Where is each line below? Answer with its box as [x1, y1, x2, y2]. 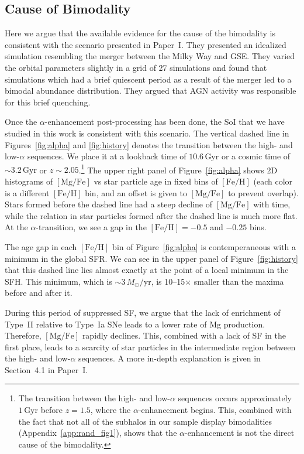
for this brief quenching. [5, 95, 91, 108]
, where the [90, 404, 131, 416]
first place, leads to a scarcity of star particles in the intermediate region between [5, 340, 296, 353]
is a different [5, 186, 50, 199]
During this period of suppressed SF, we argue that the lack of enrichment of [5, 306, 281, 318]
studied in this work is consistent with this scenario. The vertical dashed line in [5, 127, 289, 139]
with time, [253, 198, 291, 210]
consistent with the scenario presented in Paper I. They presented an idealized [5, 38, 286, 50]
